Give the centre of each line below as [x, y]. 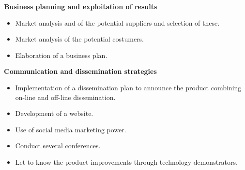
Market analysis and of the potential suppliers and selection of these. [117, 22]
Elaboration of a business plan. [61, 55]
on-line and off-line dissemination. [65, 97]
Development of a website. [54, 113]
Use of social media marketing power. [71, 129]
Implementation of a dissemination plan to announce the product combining [128, 87]
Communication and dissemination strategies [80, 71]
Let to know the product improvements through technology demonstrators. [126, 162]
